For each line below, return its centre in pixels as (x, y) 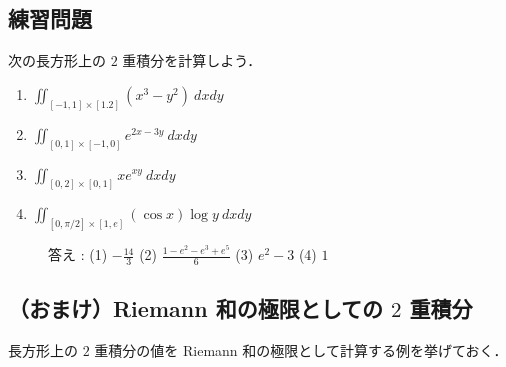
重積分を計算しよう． (192, 60)
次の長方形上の (57, 60)
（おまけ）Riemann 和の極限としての (195, 308)
